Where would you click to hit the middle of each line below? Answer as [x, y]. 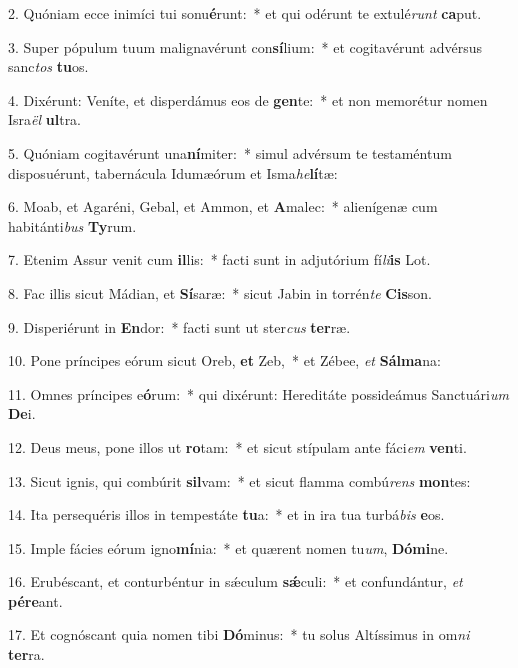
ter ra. [26, 654]
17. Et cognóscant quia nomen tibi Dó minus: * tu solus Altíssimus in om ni [239, 634]
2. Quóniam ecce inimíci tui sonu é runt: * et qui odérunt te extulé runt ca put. [245, 13]
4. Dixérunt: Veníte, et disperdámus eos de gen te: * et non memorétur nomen [248, 99]
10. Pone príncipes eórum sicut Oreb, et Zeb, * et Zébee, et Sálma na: [224, 360]
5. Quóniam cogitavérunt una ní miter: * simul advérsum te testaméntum [230, 152]
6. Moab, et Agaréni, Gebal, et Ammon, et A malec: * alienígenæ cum [223, 206]
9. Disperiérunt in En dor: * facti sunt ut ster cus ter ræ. [179, 326]
